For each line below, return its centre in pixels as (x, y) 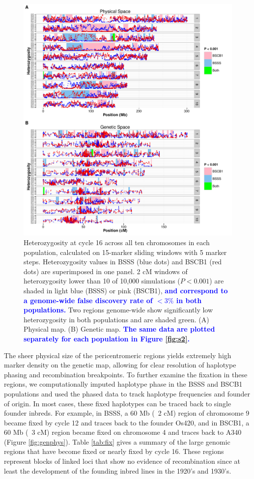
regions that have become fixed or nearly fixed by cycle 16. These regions (114, 451)
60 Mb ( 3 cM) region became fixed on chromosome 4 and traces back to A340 (123, 432)
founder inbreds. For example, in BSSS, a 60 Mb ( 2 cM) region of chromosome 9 (127, 413)
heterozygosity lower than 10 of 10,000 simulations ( (102, 281)
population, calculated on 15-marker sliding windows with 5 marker (125, 252)
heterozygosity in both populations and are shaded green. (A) (116, 319)
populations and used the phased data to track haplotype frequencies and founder (127, 393)
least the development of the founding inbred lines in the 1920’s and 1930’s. (118, 470)
